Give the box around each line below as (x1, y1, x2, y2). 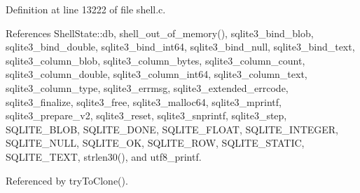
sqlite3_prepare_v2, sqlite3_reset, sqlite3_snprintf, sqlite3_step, (6, 108, 287, 123)
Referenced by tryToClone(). (6, 173, 128, 187)
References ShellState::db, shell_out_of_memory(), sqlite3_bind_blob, (6, 25, 314, 40)
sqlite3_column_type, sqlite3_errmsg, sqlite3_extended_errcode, (6, 80, 289, 95)
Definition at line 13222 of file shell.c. (6, 2, 166, 16)
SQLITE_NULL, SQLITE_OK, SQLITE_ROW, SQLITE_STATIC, (6, 135, 305, 150)
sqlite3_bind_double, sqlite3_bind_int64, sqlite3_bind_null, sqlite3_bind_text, (6, 39, 355, 54)
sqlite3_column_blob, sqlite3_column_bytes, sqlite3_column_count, (6, 53, 305, 67)
